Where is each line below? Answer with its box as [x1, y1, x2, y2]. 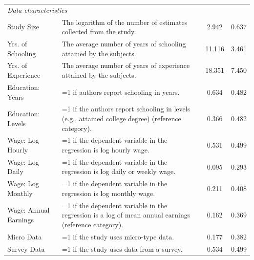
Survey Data [7, 243, 45, 254]
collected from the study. [62, 26, 136, 37]
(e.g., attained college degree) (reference [62, 113, 181, 123]
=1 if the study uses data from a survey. [62, 243, 183, 254]
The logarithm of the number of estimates [62, 17, 188, 27]
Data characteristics [7, 4, 67, 15]
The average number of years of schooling [62, 39, 186, 49]
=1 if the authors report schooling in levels [62, 104, 190, 114]
